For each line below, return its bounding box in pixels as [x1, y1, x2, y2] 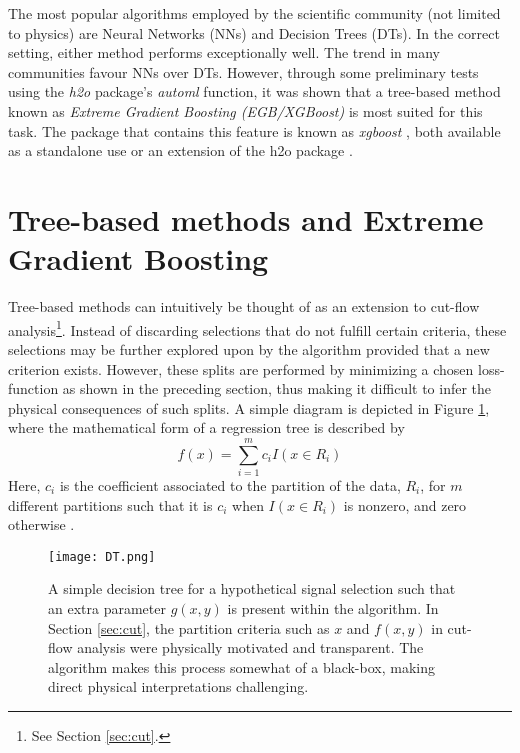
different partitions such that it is [8, 494, 213, 515]
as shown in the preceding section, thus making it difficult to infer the [62, 378, 492, 399]
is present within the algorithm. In [227, 598, 439, 619]
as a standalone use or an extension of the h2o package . [8, 140, 353, 161]
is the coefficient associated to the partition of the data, [59, 475, 401, 495]
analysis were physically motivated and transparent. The [77, 637, 424, 658]
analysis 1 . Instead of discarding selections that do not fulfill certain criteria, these [8, 316, 507, 340]
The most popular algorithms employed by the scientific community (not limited [8, 3, 501, 23]
